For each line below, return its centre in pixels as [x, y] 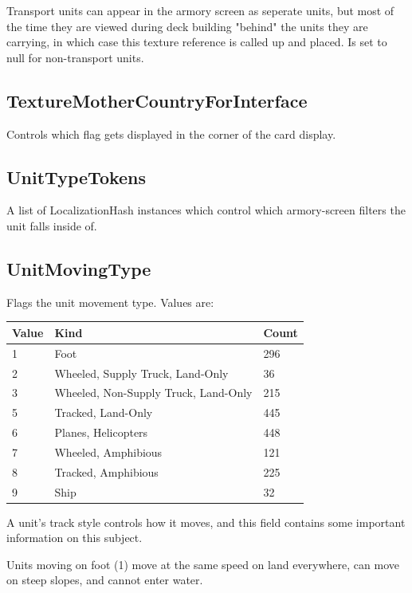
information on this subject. [75, 538]
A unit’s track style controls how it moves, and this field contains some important [206, 522]
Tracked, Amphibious [106, 471]
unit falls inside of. [52, 225]
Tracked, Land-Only [104, 412]
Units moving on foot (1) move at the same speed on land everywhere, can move [203, 564]
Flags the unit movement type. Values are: [110, 302]
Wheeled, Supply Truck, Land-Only [141, 373]
